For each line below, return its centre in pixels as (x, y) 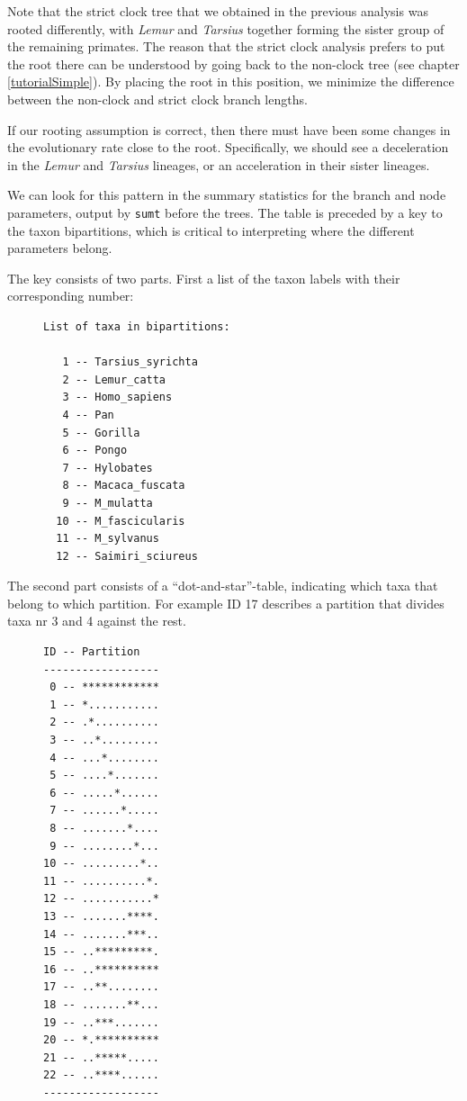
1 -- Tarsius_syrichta (130, 362)
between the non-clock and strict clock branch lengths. (157, 99)
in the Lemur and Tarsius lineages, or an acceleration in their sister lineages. (219, 164)
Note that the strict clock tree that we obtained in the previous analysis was (218, 11)
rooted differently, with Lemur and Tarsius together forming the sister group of (226, 28)
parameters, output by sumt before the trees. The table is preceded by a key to (225, 212)
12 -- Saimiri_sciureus (127, 556)
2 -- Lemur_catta (114, 379)
